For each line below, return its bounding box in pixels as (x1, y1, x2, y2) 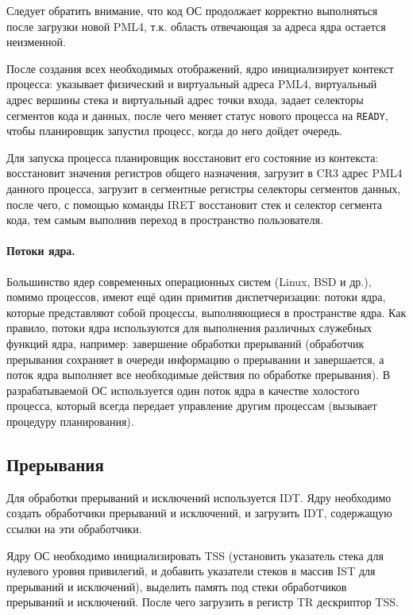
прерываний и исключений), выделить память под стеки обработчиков (6, 578, 347, 594)
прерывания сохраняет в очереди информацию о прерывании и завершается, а (6, 350, 384, 367)
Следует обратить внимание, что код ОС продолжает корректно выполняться (6, 2, 378, 18)
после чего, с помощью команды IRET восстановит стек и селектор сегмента (6, 195, 383, 212)
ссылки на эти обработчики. (6, 520, 142, 536)
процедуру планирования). (6, 412, 134, 429)
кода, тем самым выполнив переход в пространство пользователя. (6, 211, 323, 228)
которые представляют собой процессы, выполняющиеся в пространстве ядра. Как (6, 304, 407, 320)
